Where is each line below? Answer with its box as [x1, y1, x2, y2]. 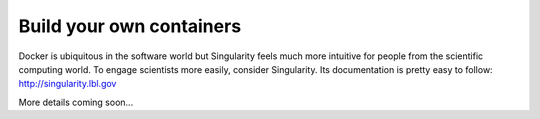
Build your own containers [18, 15, 242, 37]
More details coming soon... [18, 96, 134, 108]
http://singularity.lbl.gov [18, 78, 117, 90]
